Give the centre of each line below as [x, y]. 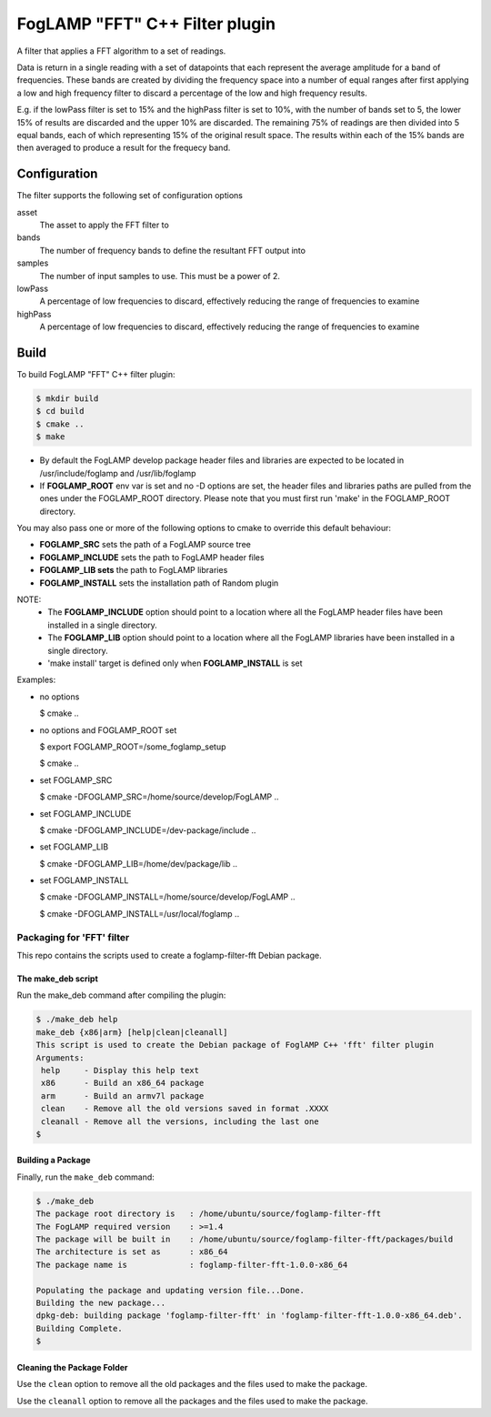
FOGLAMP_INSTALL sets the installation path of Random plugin [159, 583]
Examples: [36, 680]
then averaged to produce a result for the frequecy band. [124, 148]
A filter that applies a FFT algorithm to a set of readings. [121, 51]
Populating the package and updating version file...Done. [170, 1290]
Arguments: [60, 1058]
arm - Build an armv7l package [123, 1095]
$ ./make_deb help [77, 1020]
